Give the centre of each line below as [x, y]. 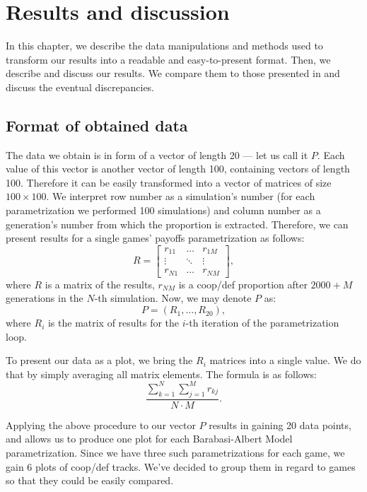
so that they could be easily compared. [90, 480]
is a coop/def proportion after [243, 284]
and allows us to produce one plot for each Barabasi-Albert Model [149, 439]
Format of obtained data [97, 125]
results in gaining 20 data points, [280, 424]
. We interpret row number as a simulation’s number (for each [181, 196]
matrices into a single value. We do [285, 360]
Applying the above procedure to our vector [101, 424]
